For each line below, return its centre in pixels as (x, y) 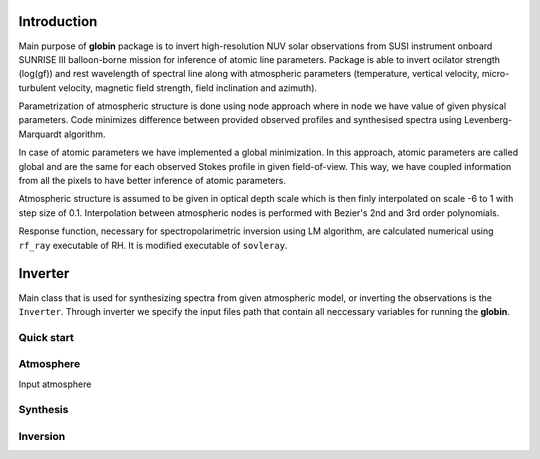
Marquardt (40, 134)
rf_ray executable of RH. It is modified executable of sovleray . (153, 245)
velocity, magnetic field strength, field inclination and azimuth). (188, 87)
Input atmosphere (55, 384)
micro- (495, 74)
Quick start (46, 337)
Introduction (58, 21)
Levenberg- (488, 120)
